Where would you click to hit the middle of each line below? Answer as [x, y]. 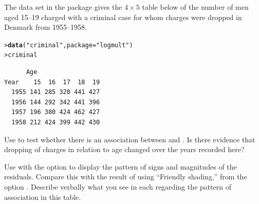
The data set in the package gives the [63, 7]
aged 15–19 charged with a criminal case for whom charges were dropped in [123, 17]
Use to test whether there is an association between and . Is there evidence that [130, 139]
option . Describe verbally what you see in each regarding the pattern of [118, 187]
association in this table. [43, 197]
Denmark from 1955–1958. [45, 27]
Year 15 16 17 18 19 [52, 82]
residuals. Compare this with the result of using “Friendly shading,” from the [126, 177]
